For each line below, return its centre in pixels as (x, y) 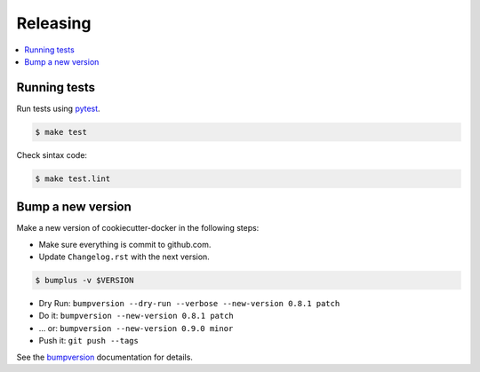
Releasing (54, 23)
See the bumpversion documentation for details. (104, 357)
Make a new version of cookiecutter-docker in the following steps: (138, 228)
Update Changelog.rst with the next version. (124, 257)
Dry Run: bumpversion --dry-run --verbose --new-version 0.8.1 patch (189, 304)
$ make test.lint (73, 178)
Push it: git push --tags (89, 341)
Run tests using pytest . (59, 108)
